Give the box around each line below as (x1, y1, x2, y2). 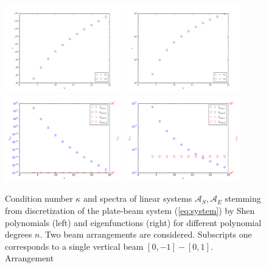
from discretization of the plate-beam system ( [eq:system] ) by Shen (5, 204, 255, 216)
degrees (5, 228, 32, 241)
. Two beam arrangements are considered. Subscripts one (40, 228, 252, 241)
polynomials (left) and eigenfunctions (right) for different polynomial (5, 216, 262, 228)
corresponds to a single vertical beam (5, 239, 144, 252)
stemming (225, 192, 261, 205)
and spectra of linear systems (83, 192, 192, 205)
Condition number (5, 192, 73, 205)
